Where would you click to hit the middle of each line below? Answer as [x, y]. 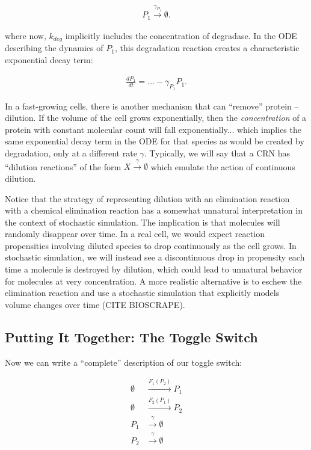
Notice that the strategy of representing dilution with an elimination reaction [147, 198]
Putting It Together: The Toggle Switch [131, 337]
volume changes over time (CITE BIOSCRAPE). [95, 304]
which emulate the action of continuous [223, 166]
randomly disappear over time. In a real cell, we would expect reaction [135, 234]
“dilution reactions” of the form [63, 166]
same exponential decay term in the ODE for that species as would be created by [155, 141]
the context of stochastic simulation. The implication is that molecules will [143, 222]
